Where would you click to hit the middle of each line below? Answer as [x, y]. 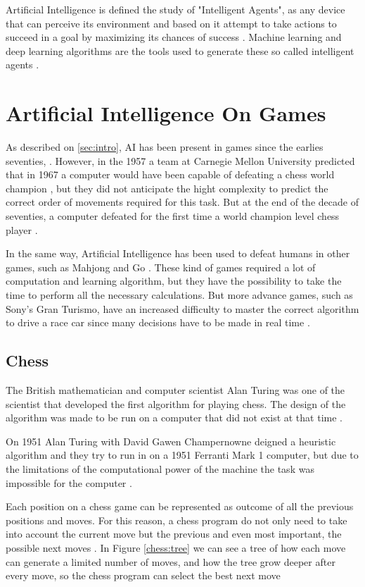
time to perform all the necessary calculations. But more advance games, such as [179, 295]
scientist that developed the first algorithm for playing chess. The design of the [176, 403]
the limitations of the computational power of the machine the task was [160, 468]
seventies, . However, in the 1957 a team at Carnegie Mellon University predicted [180, 160]
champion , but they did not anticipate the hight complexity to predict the [167, 188]
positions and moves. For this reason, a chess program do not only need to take [177, 520]
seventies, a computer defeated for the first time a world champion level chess [173, 216]
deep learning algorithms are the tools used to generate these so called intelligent [180, 50]
